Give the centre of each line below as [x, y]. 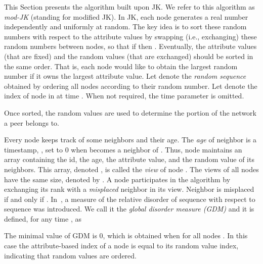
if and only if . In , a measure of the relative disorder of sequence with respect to [130, 199]
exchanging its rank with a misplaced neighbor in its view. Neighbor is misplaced [129, 189]
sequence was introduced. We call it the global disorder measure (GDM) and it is [129, 209]
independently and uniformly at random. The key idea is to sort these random [125, 27]
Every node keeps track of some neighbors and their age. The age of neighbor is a [130, 140]
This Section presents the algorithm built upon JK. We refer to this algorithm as [129, 7]
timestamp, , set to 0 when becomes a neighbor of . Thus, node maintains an [123, 149]
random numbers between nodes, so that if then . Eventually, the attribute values [130, 46]
